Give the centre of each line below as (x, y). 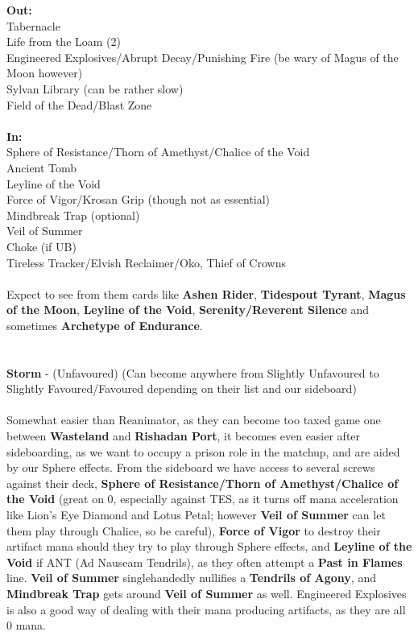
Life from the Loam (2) (64, 41)
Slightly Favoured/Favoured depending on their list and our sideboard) (182, 388)
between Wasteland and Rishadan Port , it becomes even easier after (184, 436)
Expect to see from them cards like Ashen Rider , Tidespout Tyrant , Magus (206, 293)
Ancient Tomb (42, 167)
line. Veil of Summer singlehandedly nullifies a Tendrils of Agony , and (191, 578)
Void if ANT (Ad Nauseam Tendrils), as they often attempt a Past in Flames (205, 562)
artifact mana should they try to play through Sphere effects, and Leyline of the (209, 546)
